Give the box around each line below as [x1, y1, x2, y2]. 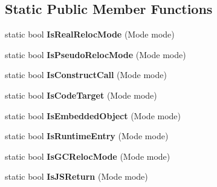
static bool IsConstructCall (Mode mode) [5, 68, 167, 81]
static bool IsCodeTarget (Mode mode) [5, 88, 157, 101]
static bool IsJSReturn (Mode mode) [5, 170, 148, 183]
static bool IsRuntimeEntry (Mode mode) [5, 130, 169, 142]
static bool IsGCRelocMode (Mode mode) [5, 149, 170, 162]
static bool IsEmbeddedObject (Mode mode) [5, 109, 181, 122]
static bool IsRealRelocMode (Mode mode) [5, 28, 175, 41]
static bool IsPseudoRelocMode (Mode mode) [5, 48, 186, 61]
